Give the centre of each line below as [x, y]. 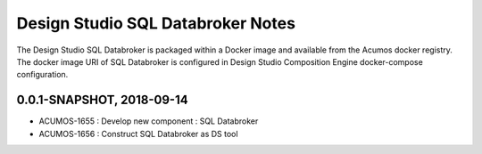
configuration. [42, 75]
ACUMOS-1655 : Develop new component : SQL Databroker [149, 121]
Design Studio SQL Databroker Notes [156, 23]
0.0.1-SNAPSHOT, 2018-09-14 [102, 100]
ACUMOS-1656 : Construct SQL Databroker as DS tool [138, 134]
